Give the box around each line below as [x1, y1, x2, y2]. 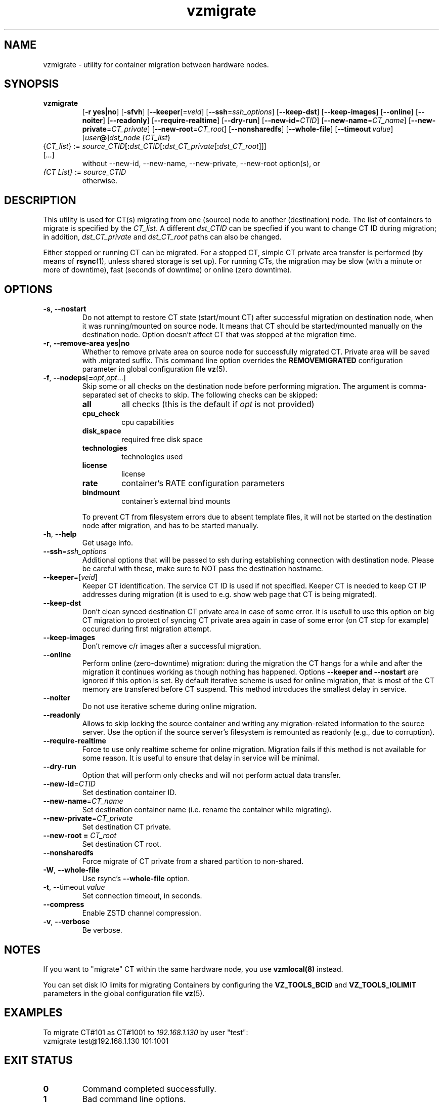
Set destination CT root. [82, 840, 161, 849]
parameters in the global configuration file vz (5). [43, 989, 205, 998]
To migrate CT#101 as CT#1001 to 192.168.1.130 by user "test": [43, 1028, 248, 1037]
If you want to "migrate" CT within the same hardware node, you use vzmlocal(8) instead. [43, 964, 343, 973]
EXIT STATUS [4, 1054, 73, 1067]
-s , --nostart [43, 304, 86, 313]
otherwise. [82, 176, 118, 185]
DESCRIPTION [4, 193, 76, 207]
